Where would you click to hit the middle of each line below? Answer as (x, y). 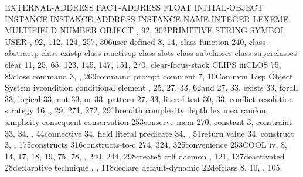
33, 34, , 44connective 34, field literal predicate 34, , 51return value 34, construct (149, 133)
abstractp (22, 53)
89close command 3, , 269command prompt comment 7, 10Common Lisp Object (149, 76)
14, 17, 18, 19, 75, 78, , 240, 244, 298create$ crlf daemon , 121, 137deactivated (145, 156)
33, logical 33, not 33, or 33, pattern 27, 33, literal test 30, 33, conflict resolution (149, 98)
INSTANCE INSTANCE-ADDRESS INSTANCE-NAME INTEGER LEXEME (147, 18)
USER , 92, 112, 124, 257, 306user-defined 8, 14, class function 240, (126, 41)
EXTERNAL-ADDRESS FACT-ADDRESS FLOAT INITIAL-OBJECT (134, 7)
